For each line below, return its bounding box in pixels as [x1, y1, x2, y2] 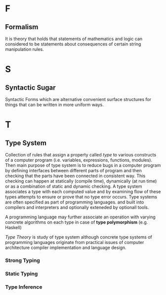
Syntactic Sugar [5, 83, 56, 92]
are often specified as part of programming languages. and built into [5, 199, 144, 205]
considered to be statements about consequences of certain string [5, 41, 141, 47]
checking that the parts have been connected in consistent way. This [5, 173, 146, 179]
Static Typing [5, 270, 38, 277]
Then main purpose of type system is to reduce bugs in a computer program [5, 162, 161, 168]
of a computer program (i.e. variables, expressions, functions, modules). [5, 157, 152, 163]
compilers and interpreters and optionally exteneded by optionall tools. [5, 204, 149, 210]
